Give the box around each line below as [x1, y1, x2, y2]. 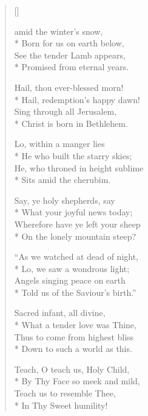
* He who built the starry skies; [14, 149, 132, 162]
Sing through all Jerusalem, [14, 105, 117, 118]
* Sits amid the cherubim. [14, 173, 111, 186]
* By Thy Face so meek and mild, [14, 375, 140, 387]
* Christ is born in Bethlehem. [14, 117, 128, 129]
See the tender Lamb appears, [14, 48, 126, 61]
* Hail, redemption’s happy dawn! [14, 93, 140, 106]
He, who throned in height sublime [14, 161, 144, 174]
